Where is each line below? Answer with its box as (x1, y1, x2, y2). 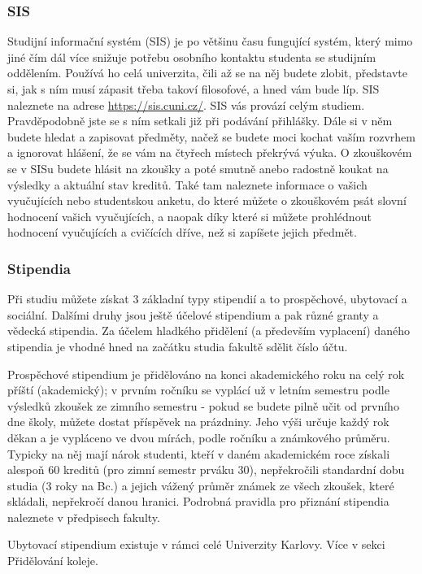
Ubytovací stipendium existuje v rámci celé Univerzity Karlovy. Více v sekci (7, 536, 385, 553)
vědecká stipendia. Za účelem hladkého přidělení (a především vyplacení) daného (7, 322, 410, 339)
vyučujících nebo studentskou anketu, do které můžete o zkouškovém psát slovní (7, 192, 407, 209)
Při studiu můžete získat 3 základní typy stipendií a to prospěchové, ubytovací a (7, 290, 407, 307)
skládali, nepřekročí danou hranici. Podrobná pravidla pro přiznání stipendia (7, 493, 389, 510)
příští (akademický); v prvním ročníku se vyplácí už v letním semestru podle (7, 381, 389, 398)
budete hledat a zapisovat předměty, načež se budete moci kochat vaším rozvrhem (7, 128, 415, 145)
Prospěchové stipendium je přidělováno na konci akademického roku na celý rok (7, 365, 405, 382)
